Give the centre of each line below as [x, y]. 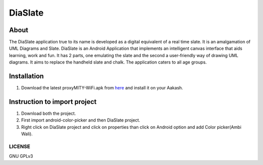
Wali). [27, 134]
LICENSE [20, 146]
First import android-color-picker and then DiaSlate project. [81, 120]
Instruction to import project [53, 102]
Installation [26, 76]
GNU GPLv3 [21, 156]
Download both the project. [49, 113]
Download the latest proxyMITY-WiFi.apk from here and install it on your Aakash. [102, 88]
